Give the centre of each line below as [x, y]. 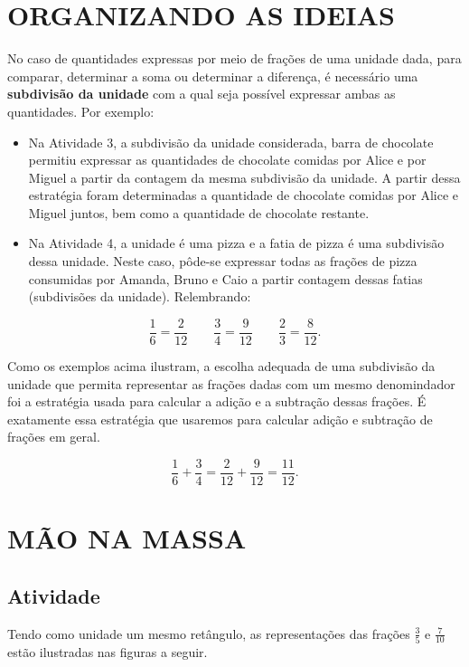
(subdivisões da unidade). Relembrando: [140, 296]
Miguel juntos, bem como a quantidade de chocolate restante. [199, 212]
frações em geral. [54, 437]
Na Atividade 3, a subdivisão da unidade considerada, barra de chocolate [231, 142]
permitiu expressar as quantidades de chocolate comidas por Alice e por [227, 160]
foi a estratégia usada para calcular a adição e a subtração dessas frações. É [217, 401]
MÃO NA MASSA [127, 538]
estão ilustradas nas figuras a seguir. [108, 651]
